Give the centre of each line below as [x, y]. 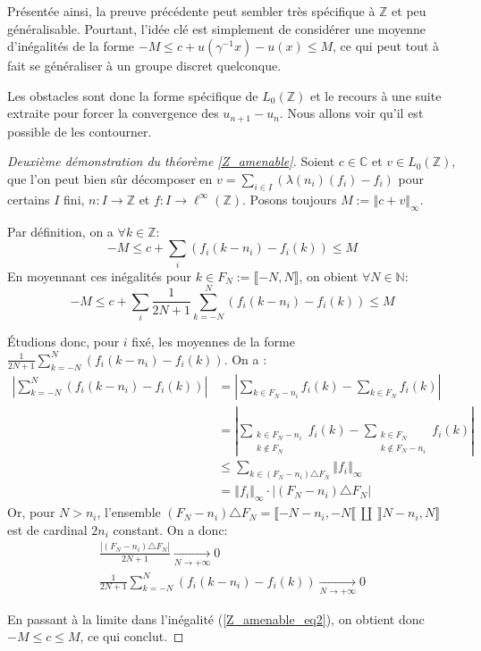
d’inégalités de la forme [71, 46]
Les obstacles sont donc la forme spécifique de [133, 95]
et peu [409, 11]
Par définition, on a [60, 231]
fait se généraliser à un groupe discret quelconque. [144, 66]
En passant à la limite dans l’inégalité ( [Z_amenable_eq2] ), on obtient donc [216, 618]
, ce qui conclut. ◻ [132, 636]
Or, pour [31, 512]
